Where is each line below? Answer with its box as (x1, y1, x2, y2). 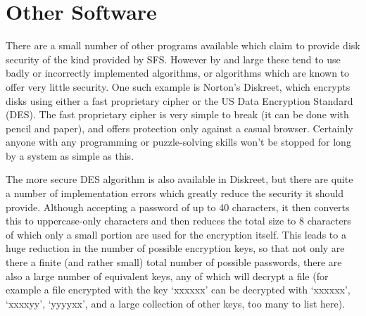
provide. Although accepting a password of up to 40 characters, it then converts (6, 199, 350, 214)
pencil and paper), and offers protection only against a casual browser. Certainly (6, 120, 353, 135)
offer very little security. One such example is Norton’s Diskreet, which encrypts (6, 79, 351, 94)
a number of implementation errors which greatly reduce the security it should (6, 186, 344, 201)
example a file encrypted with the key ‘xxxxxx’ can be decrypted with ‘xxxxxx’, (6, 282, 351, 297)
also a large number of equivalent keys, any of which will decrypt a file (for (6, 268, 329, 283)
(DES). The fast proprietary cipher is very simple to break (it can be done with (6, 107, 349, 122)
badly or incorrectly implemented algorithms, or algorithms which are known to (6, 65, 350, 80)
